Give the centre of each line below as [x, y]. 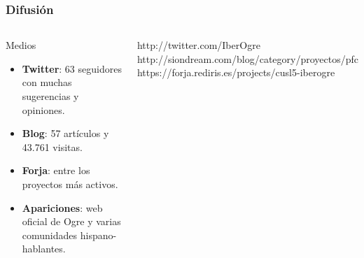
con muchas [47, 82]
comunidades [50, 235]
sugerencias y [50, 96]
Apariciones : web [62, 207]
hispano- [98, 235]
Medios [21, 45]
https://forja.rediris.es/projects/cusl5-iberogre [236, 72]
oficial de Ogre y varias [71, 221]
